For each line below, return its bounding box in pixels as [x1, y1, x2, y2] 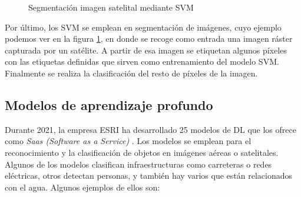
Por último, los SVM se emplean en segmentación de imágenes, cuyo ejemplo [5, 21, 282, 33]
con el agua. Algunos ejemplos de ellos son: [5, 181, 160, 193]
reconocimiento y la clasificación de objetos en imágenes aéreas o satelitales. [5, 146, 279, 158]
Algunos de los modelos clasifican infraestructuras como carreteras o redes [5, 158, 272, 170]
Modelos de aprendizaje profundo [5, 95, 213, 113]
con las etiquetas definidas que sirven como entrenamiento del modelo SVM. [5, 55, 279, 68]
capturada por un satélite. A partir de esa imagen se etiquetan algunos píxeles [5, 44, 287, 56]
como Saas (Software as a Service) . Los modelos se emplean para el [5, 135, 252, 147]
